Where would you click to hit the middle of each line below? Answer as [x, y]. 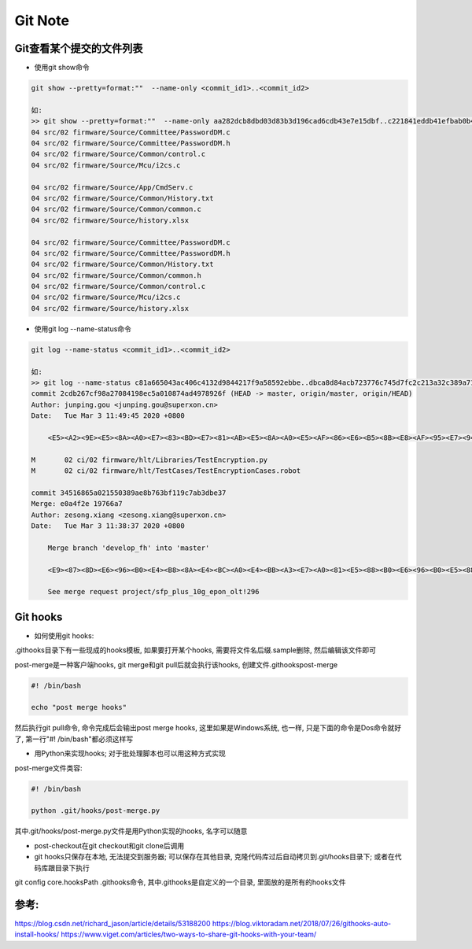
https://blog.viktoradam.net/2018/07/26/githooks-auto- [302, 923]
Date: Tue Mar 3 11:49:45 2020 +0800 [108, 416]
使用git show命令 [62, 68]
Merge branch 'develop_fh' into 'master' [129, 548]
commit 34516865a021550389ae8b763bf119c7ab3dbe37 [129, 493]
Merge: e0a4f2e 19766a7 [77, 504]
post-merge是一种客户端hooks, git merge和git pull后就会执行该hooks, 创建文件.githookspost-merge [176, 664]
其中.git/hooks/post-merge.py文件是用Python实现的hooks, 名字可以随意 [131, 831]
